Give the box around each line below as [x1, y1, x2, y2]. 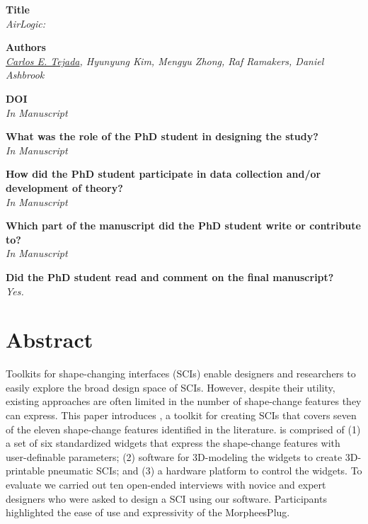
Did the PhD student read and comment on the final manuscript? [6, 269, 334, 284]
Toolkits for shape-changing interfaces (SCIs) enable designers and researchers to [6, 366, 356, 381]
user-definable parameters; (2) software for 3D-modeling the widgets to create [6, 449, 343, 464]
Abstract [6, 325, 93, 354]
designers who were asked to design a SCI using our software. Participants [6, 491, 327, 506]
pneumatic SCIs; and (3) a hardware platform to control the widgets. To [47, 463, 362, 478]
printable [6, 463, 45, 478]
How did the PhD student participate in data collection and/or [6, 166, 321, 181]
